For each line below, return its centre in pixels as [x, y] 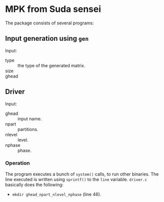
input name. [30, 118]
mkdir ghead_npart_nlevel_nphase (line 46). [57, 194]
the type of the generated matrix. [51, 65]
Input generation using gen [47, 39]
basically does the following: [34, 185]
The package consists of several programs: [50, 23]
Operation [18, 163]
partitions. [28, 129]
